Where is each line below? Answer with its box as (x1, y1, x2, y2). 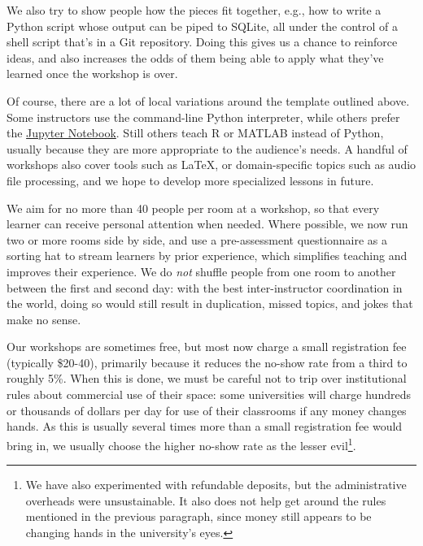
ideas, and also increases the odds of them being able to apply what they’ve (7, 49, 384, 66)
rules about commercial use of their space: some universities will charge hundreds (7, 386, 411, 403)
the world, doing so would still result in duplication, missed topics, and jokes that (7, 295, 413, 312)
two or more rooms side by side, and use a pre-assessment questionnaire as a (7, 231, 387, 248)
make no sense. (7, 310, 81, 327)
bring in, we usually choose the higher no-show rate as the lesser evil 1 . (7, 434, 356, 453)
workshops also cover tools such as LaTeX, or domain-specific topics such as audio (7, 156, 416, 173)
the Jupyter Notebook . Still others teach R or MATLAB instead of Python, (7, 124, 384, 141)
